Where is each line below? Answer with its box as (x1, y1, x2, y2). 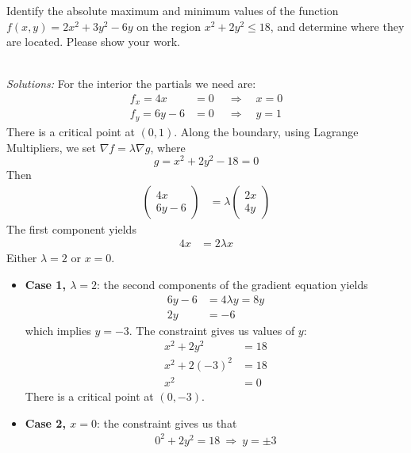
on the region (136, 17, 202, 34)
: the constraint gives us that (96, 414, 237, 431)
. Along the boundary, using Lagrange (174, 123, 359, 139)
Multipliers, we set (6, 139, 96, 155)
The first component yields (6, 220, 136, 237)
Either (6, 249, 37, 266)
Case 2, (25, 414, 66, 431)
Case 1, (25, 276, 66, 293)
